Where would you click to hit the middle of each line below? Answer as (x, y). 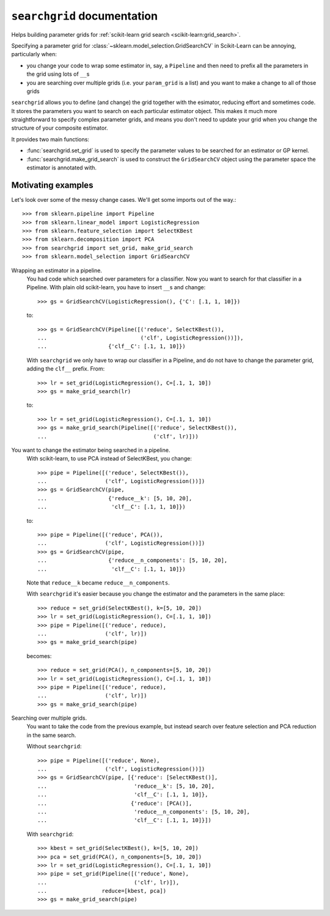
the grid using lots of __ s (58, 74)
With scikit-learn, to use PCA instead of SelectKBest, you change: (109, 459)
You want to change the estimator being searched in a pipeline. (91, 450)
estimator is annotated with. (62, 168)
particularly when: (34, 54)
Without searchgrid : (54, 747)
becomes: (39, 656)
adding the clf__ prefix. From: (66, 369)
